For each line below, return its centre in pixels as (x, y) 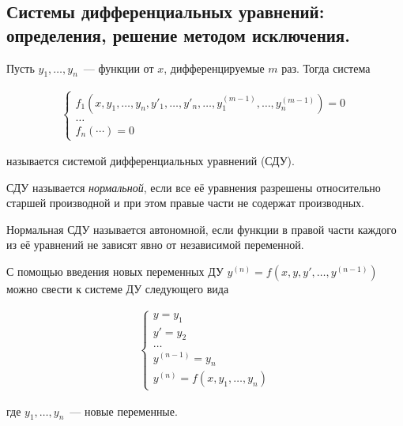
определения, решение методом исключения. (178, 34)
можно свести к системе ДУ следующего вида (118, 288)
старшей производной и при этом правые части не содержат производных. (185, 203)
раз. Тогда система (326, 68)
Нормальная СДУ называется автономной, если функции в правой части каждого (201, 229)
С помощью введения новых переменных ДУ (115, 271)
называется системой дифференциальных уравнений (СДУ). (151, 161)
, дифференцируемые (214, 68)
